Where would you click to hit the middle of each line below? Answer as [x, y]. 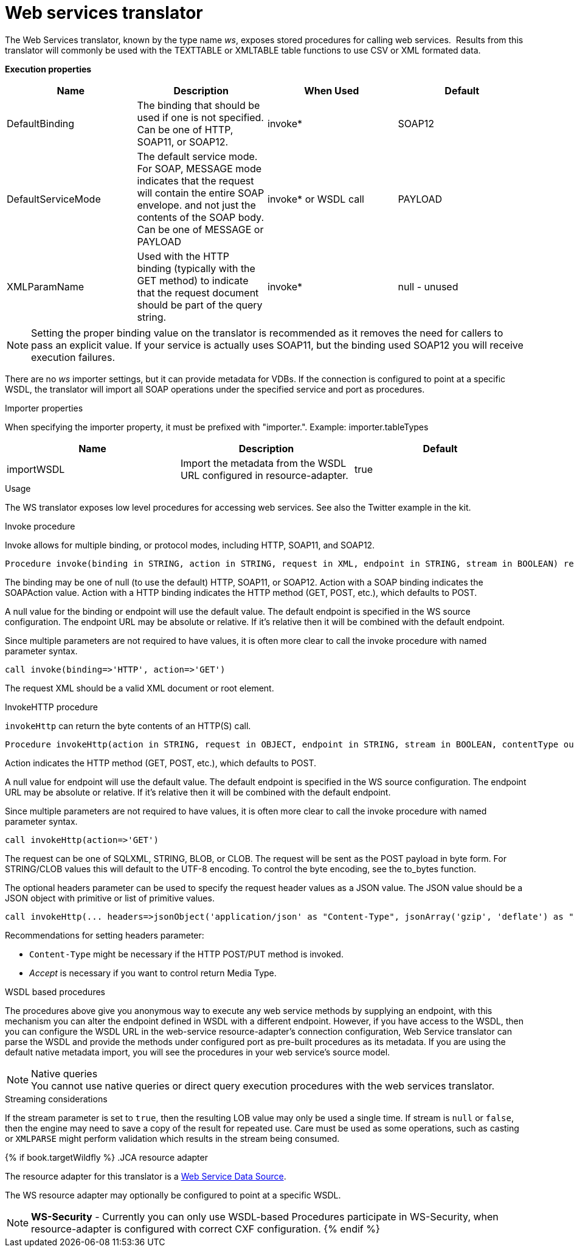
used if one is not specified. [200, 117]
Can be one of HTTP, [185, 129]
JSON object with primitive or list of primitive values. [110, 898]
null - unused [428, 286]
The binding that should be [199, 105]
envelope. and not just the [196, 205]
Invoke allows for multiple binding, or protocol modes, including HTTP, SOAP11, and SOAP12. [190, 545]
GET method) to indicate [193, 280]
